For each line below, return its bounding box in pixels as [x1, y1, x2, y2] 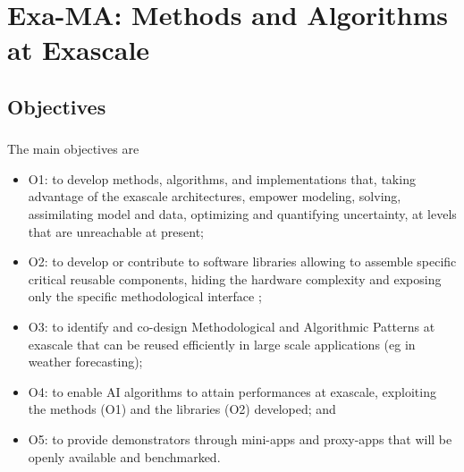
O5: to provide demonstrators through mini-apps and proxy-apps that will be [28, 429, 452, 448]
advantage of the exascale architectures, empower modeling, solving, [28, 187, 401, 206]
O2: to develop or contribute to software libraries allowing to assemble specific [28, 252, 457, 271]
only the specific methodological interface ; [28, 287, 262, 306]
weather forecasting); [28, 352, 143, 371]
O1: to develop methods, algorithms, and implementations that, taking [28, 169, 416, 188]
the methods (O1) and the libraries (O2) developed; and [28, 400, 336, 418]
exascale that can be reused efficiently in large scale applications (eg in [28, 334, 416, 353]
